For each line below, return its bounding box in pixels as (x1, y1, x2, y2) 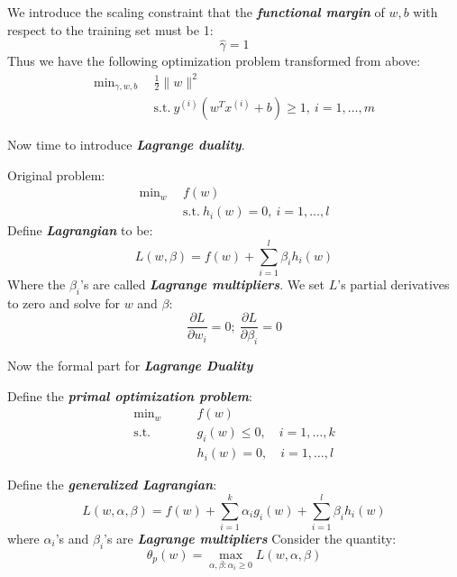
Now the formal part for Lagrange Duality (7, 356, 253, 375)
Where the (7, 274, 66, 293)
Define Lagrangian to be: (7, 221, 153, 240)
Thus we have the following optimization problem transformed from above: (7, 51, 421, 70)
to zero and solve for (7, 293, 120, 312)
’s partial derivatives (337, 274, 450, 293)
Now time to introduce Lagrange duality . (7, 135, 245, 154)
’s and (55, 529, 89, 548)
